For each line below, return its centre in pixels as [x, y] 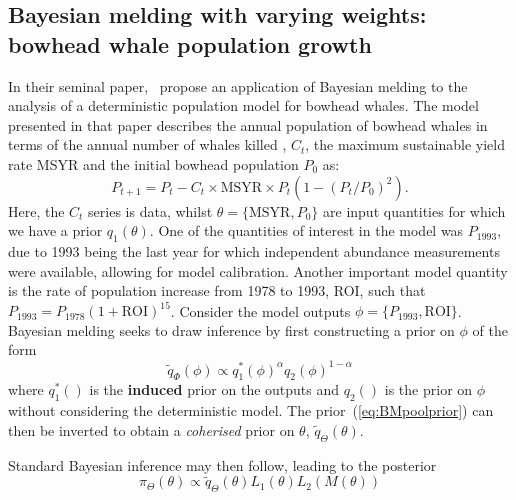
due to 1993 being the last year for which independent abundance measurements [254, 250]
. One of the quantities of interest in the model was [306, 230]
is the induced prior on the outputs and [214, 389]
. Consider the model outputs [260, 310]
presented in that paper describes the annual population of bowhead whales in [248, 124]
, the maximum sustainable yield [405, 144]
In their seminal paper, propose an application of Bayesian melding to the [238, 85]
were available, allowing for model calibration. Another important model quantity [258, 270]
